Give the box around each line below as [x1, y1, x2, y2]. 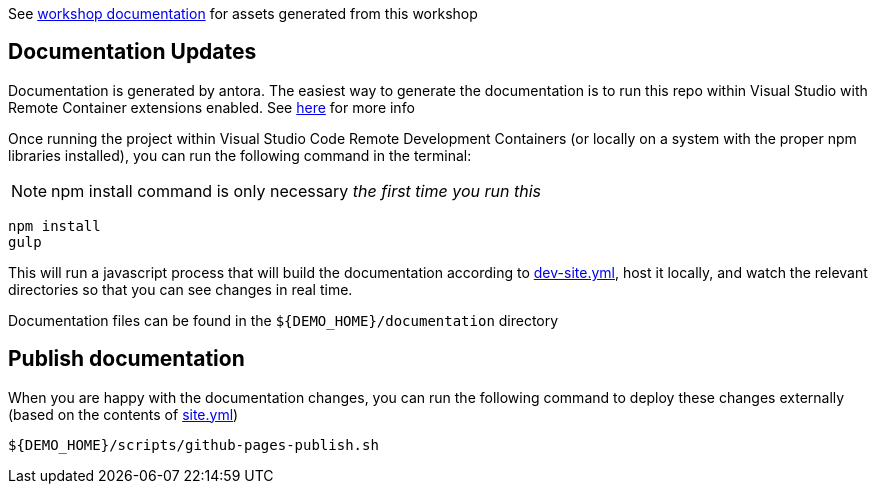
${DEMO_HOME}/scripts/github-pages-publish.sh [8, 436, 379, 453]
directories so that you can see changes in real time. [8, 280, 353, 298]
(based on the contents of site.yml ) [8, 405, 239, 423]
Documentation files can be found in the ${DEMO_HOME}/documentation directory [8, 311, 559, 329]
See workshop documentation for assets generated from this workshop [8, 5, 478, 22]
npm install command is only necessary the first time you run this [51, 180, 541, 201]
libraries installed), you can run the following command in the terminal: [8, 146, 472, 164]
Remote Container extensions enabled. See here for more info [8, 98, 415, 116]
